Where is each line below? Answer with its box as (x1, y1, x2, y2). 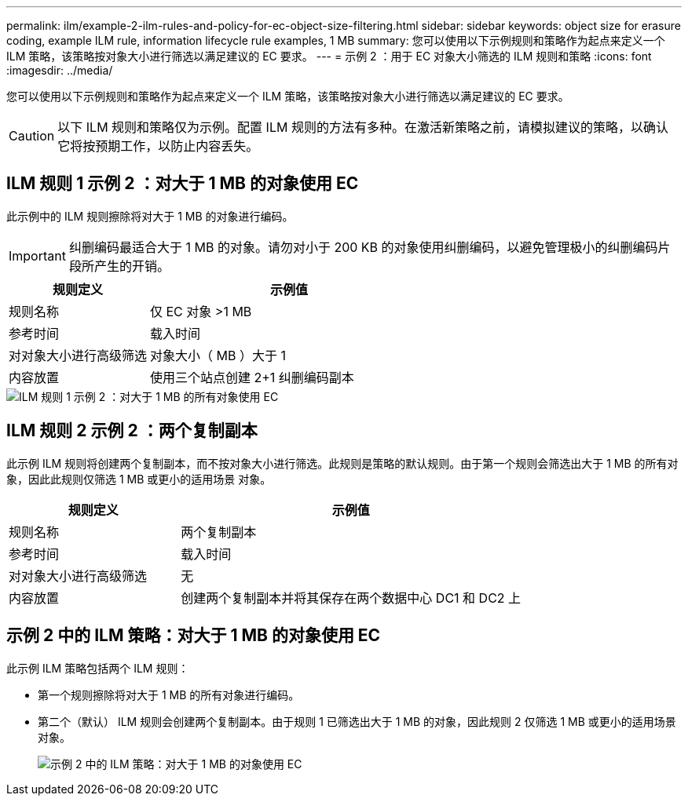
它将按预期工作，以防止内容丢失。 (57, 138, 259, 154)
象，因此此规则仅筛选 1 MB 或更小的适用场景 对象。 (6, 472, 272, 486)
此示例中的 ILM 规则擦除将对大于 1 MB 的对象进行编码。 (6, 209, 294, 223)
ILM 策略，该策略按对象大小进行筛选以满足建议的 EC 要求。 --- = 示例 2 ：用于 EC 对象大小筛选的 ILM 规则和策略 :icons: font (6, 49, 652, 63)
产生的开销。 (93, 257, 170, 274)
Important (9, 247, 66, 264)
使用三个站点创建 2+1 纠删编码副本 (150, 369, 354, 385)
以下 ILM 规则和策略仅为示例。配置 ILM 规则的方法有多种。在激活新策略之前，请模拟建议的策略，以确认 (57, 119, 668, 135)
